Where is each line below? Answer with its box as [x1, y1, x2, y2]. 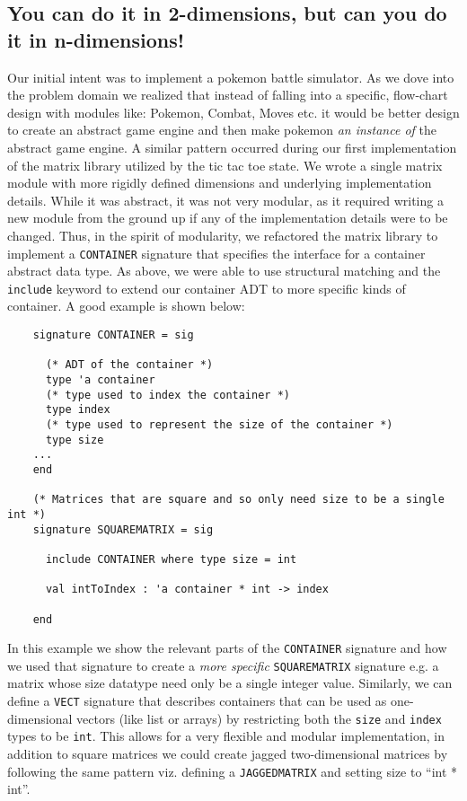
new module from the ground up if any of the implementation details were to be [7, 208, 448, 227]
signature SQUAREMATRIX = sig [32, 523, 214, 536]
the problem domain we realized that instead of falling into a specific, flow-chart [7, 85, 448, 104]
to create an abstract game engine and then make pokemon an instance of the [7, 120, 436, 139]
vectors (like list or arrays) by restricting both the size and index [76, 709, 442, 727]
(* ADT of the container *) [45, 358, 214, 372]
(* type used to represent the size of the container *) [45, 418, 393, 431]
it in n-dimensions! [7, 25, 185, 53]
